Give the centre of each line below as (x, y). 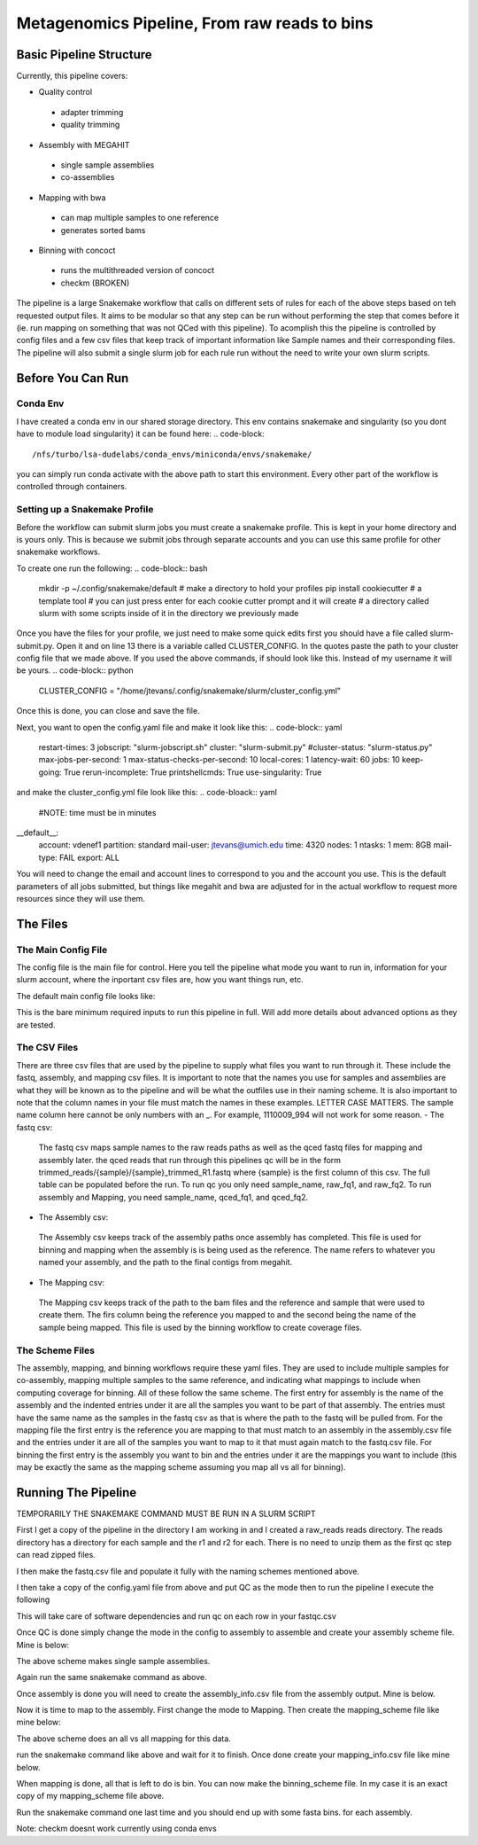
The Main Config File (62, 950)
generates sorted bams (103, 230)
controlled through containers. (72, 487)
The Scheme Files (55, 1350)
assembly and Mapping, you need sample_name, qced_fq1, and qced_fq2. (173, 1197)
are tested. (36, 1025)
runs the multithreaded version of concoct (138, 270)
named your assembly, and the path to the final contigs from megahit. (166, 1263)
